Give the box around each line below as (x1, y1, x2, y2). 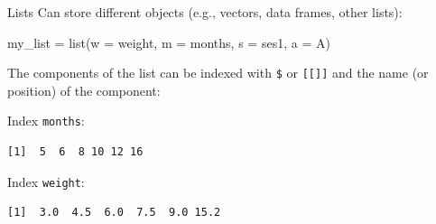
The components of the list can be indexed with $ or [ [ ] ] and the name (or (7, 63, 429, 82)
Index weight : (7, 172, 85, 191)
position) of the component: (7, 80, 161, 99)
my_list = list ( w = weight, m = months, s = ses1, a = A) (7, 33, 330, 51)
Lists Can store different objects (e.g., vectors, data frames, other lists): (7, 3, 403, 21)
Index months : (7, 111, 85, 130)
